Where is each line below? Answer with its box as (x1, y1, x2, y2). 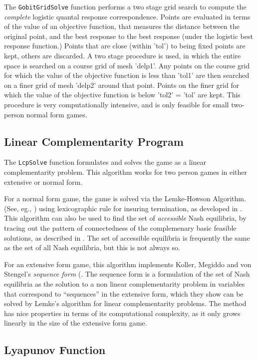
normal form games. (26, 109, 87, 119)
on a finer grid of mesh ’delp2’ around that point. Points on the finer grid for (4, 79, 240, 90)
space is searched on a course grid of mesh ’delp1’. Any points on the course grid (4, 60, 250, 70)
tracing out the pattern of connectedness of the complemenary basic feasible (4, 223, 237, 233)
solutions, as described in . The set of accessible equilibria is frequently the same (4, 232, 250, 243)
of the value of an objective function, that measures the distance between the (4, 21, 240, 31)
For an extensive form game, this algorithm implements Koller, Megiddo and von (4, 259, 252, 269)
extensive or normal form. (4, 176, 83, 187)
